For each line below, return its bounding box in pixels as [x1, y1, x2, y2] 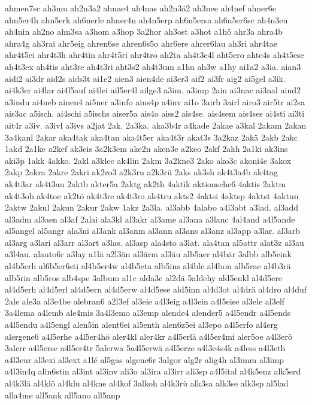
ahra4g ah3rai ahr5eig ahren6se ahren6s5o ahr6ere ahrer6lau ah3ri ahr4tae [5, 36, 277, 49]
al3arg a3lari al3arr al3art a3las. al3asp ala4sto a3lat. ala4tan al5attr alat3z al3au [5, 236, 304, 248]
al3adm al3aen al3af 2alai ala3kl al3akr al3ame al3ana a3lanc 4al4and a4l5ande [5, 212, 295, 225]
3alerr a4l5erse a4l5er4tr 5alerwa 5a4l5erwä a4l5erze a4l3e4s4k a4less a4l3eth [5, 342, 286, 354]
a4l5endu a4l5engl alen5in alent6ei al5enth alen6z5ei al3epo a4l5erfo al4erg [5, 318, 278, 331]
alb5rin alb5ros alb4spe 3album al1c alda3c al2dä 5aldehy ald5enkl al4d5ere [5, 271, 283, 284]
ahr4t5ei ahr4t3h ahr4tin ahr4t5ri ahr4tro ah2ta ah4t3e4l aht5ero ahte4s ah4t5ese [5, 48, 304, 61]
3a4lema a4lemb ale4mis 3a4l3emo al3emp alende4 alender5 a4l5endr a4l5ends [5, 306, 291, 319]
